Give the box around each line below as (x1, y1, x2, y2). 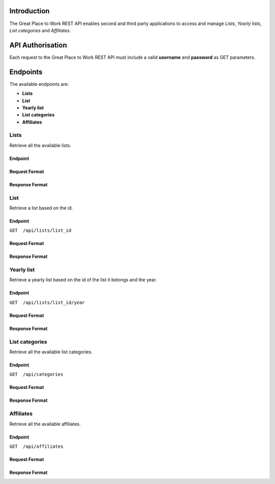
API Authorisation (9, 41, 67, 50)
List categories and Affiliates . (9, 27, 71, 33)
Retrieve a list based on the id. (9, 205, 73, 211)
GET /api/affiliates (9, 443, 64, 449)
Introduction (9, 7, 50, 15)
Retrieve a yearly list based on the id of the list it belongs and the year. (9, 277, 157, 283)
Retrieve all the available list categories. (9, 349, 93, 355)
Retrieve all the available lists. (9, 142, 71, 148)
